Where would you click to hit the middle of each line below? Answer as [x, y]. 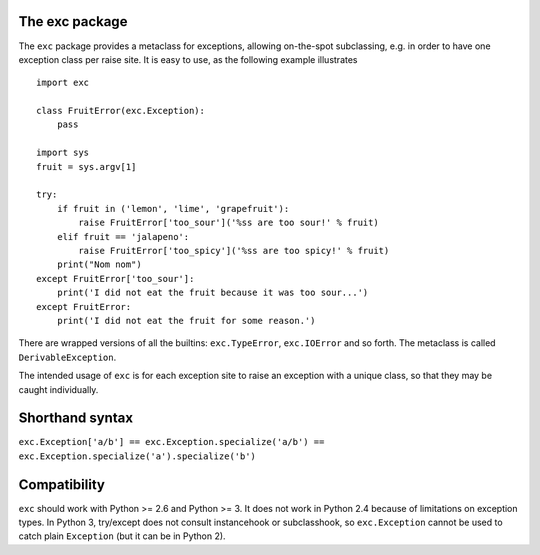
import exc [63, 83]
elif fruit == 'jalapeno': [123, 236]
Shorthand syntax [76, 418]
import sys [63, 153]
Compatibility [61, 484]
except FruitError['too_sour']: [115, 278]
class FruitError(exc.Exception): [120, 111]
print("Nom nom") [99, 264]
